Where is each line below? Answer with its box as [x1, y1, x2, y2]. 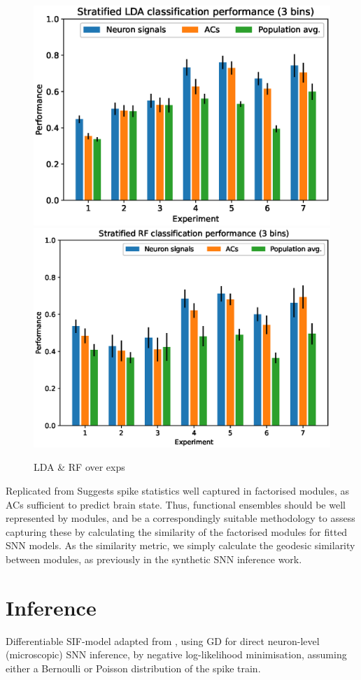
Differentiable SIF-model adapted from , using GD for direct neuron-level [6, 633, 320, 648]
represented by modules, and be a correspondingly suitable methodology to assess [6, 511, 355, 525]
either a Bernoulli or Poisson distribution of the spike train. [6, 660, 261, 675]
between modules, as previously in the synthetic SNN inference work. [6, 552, 302, 567]
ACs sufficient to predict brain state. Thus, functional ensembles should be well [6, 497, 346, 511]
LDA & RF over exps [34, 460, 125, 474]
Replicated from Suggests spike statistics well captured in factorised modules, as [6, 483, 349, 498]
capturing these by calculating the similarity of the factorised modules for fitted [6, 524, 348, 539]
